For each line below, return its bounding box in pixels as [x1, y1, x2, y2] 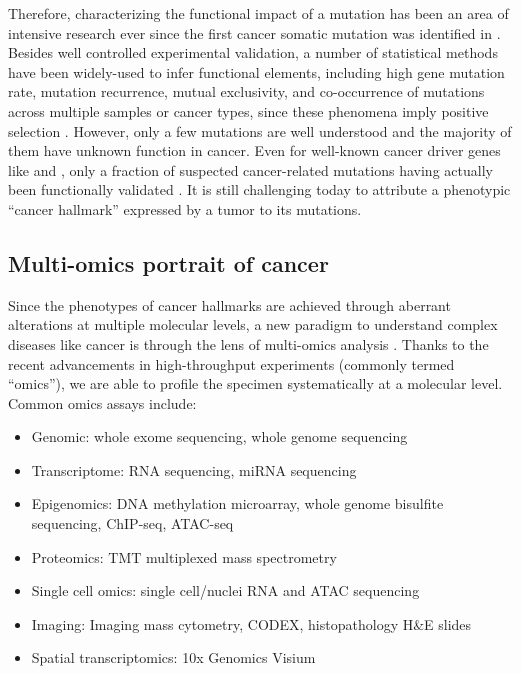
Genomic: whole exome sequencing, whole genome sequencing [31, 426, 408, 447]
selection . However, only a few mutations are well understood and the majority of [8, 120, 512, 141]
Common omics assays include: [8, 392, 197, 413]
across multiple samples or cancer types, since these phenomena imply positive [8, 100, 489, 121]
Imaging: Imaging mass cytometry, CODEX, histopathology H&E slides [31, 613, 472, 634]
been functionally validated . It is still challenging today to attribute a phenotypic [8, 179, 511, 200]
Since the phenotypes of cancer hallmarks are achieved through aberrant [8, 294, 451, 315]
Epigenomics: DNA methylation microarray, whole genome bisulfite [31, 493, 444, 514]
